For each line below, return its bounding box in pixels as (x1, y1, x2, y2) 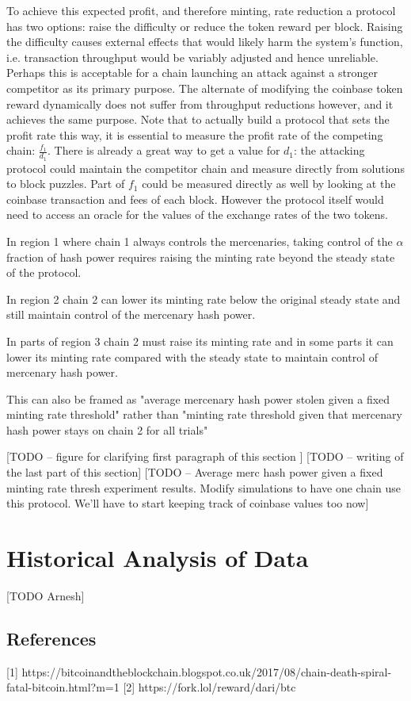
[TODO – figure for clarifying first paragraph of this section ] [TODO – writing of (6, 448, 404, 465)
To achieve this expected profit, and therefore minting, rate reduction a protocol (6, 2, 396, 18)
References (6, 626, 97, 650)
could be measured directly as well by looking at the (142, 175, 396, 192)
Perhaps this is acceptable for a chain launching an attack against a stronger (6, 64, 378, 81)
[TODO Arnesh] (6, 587, 85, 603)
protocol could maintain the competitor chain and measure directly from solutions (6, 159, 405, 176)
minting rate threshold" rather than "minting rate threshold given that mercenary (6, 406, 402, 423)
